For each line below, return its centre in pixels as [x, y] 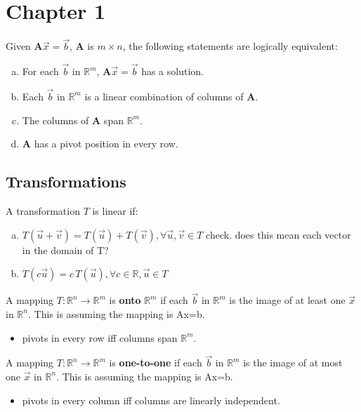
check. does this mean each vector [278, 234]
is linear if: [115, 210]
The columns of [55, 120]
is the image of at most [293, 363]
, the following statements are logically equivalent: [230, 46]
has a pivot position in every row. [106, 144]
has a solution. [172, 71]
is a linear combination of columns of [164, 96]
